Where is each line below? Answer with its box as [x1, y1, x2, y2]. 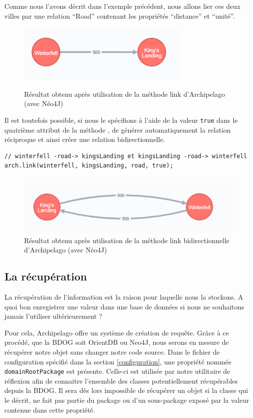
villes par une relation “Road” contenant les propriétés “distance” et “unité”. [4, 10, 235, 21]
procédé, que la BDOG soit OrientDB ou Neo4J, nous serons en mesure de [4, 337, 229, 347]
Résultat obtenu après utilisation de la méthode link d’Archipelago [24, 88, 225, 99]
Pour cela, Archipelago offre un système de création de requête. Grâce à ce [4, 327, 229, 337]
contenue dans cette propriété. [4, 404, 95, 415]
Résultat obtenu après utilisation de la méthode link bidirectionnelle [24, 235, 229, 245]
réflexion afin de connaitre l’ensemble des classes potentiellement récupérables [4, 375, 238, 386]
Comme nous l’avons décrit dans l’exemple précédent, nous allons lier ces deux [4, 1, 241, 11]
